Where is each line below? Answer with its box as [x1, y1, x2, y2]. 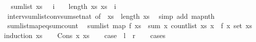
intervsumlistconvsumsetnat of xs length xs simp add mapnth [7, 10, 215, 21]
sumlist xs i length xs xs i [10, 1, 116, 11]
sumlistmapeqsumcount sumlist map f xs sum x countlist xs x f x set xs [7, 20, 252, 31]
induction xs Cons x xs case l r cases [4, 30, 165, 40]
